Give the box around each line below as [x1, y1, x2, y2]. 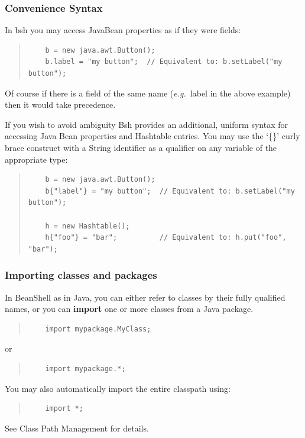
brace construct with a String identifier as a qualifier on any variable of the [5, 141, 277, 153]
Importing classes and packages [5, 268, 157, 282]
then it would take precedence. [5, 98, 116, 111]
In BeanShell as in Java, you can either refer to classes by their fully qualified [5, 291, 285, 303]
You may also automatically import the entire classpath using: [5, 382, 231, 394]
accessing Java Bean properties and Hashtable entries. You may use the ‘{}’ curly [5, 130, 300, 142]
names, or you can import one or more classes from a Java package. [5, 302, 254, 315]
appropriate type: [5, 153, 68, 165]
